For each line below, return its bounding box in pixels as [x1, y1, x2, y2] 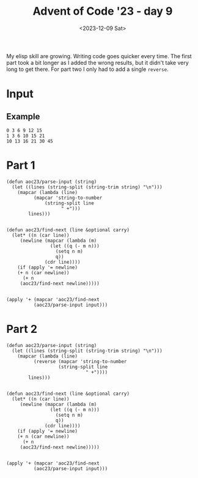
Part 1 [6, 159, 35, 173]
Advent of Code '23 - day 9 [32, 4, 173, 18]
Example [6, 111, 40, 122]
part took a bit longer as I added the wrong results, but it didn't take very [6, 59, 189, 66]
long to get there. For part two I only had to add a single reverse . [6, 65, 169, 73]
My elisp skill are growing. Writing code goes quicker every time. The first [6, 52, 192, 59]
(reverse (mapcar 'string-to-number [33, 358, 127, 365]
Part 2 [6, 323, 38, 336]
